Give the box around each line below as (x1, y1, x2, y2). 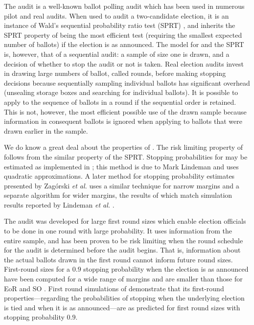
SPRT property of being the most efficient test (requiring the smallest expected (4, 29, 242, 40)
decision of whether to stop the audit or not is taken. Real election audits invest (4, 58, 244, 69)
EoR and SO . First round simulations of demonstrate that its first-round (4, 283, 224, 293)
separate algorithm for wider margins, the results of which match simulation (4, 190, 232, 200)
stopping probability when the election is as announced (83, 264, 249, 274)
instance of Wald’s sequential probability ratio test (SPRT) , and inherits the (4, 20, 235, 30)
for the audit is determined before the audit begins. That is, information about (4, 245, 241, 255)
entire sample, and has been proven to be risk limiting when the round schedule (4, 235, 243, 245)
